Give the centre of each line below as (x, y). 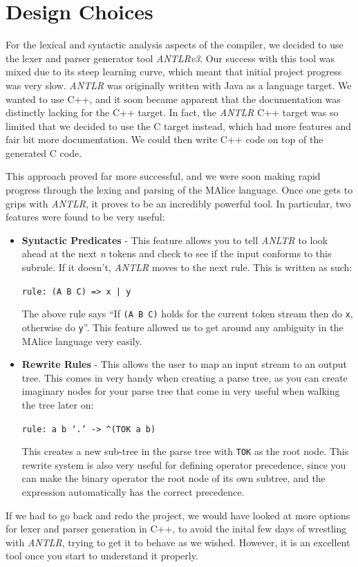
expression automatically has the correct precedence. (133, 492)
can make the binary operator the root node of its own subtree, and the (173, 478)
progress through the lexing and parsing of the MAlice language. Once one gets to (179, 190)
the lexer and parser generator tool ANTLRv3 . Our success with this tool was (170, 58)
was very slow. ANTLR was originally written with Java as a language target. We (179, 85)
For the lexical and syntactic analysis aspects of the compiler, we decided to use (175, 45)
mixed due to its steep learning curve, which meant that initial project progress (174, 72)
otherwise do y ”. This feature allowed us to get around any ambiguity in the (182, 327)
